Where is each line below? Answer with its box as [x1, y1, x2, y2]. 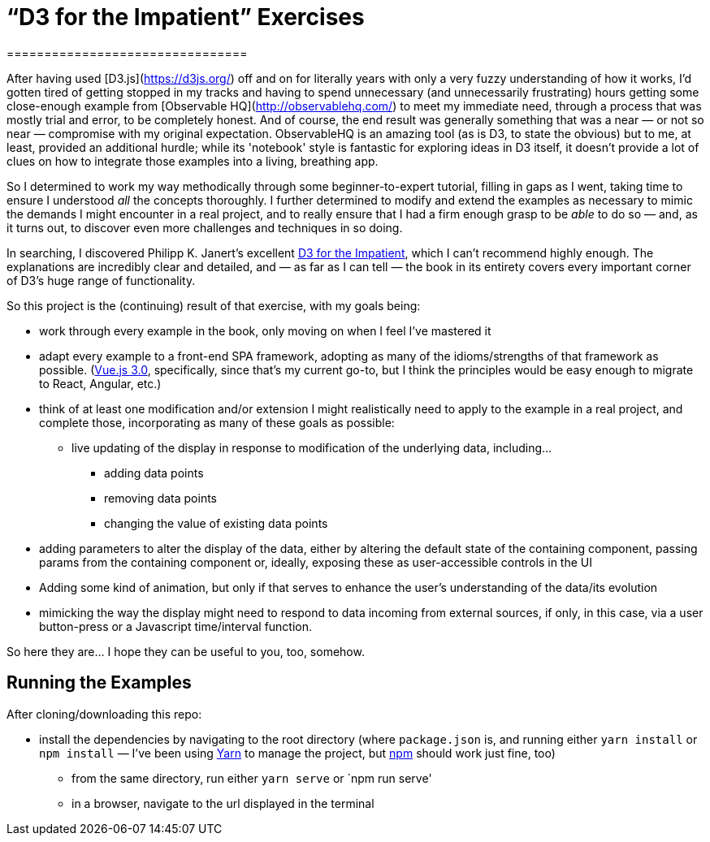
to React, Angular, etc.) [39, 376, 162, 391]
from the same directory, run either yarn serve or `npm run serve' [71, 771, 432, 785]
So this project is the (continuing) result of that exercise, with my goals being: [6, 298, 421, 313]
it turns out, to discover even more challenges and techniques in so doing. [6, 220, 403, 235]
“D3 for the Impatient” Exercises [6, 3, 365, 31]
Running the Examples [6, 672, 192, 693]
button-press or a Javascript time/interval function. [39, 619, 313, 633]
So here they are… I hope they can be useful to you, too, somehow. [6, 644, 365, 658]
